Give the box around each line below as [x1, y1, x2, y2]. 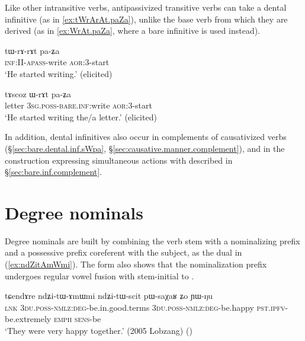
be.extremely [5, 313, 52, 325]
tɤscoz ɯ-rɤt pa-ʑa [5, 87, 72, 100]
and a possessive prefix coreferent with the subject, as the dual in [5, 246, 242, 259]
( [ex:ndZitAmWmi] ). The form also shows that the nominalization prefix [5, 258, 267, 270]
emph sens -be [53, 313, 101, 325]
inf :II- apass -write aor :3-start [5, 56, 110, 68]
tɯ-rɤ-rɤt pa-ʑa [5, 44, 60, 56]
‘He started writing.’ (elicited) [5, 67, 113, 79]
